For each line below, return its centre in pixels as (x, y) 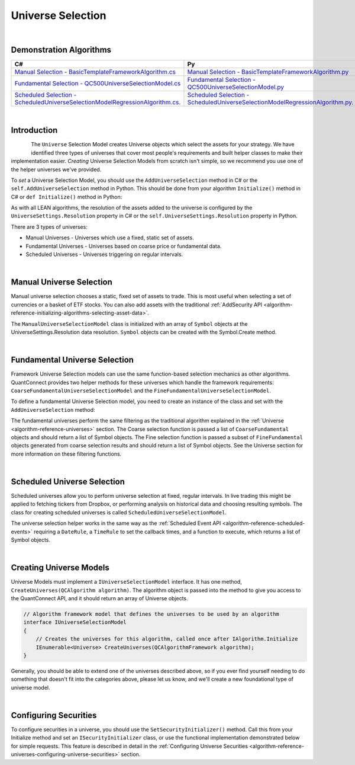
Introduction (34, 130)
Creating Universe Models (60, 568)
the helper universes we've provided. (56, 169)
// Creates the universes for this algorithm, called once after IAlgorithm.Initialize (167, 639)
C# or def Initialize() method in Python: (67, 197)
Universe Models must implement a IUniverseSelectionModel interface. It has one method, (126, 582)
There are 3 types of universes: (49, 227)
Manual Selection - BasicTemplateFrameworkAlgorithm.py (268, 72)
